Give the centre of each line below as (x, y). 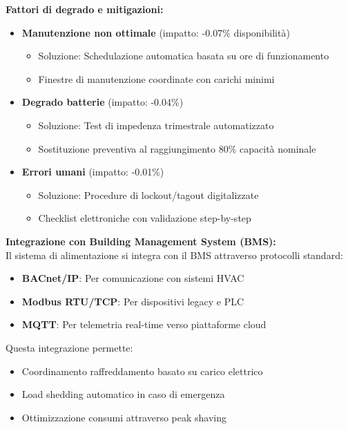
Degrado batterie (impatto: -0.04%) (103, 102)
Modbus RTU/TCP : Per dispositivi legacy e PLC (133, 301)
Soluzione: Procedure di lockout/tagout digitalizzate (148, 194)
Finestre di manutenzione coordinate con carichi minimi (156, 78)
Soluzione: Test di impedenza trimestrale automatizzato (156, 125)
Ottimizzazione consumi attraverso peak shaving (124, 417)
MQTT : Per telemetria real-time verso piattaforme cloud (144, 324)
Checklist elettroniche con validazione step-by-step (145, 218)
